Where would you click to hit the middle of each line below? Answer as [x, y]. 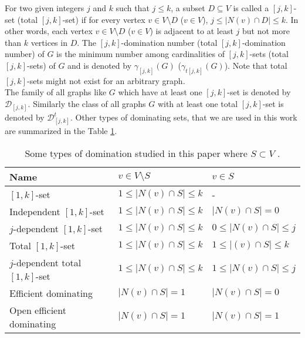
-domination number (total [169, 42]
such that [133, 8]
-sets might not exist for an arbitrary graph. [106, 80]
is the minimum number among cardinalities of [140, 54]
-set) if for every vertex [104, 19]
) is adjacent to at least [192, 31]
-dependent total [47, 262]
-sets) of [41, 65]
